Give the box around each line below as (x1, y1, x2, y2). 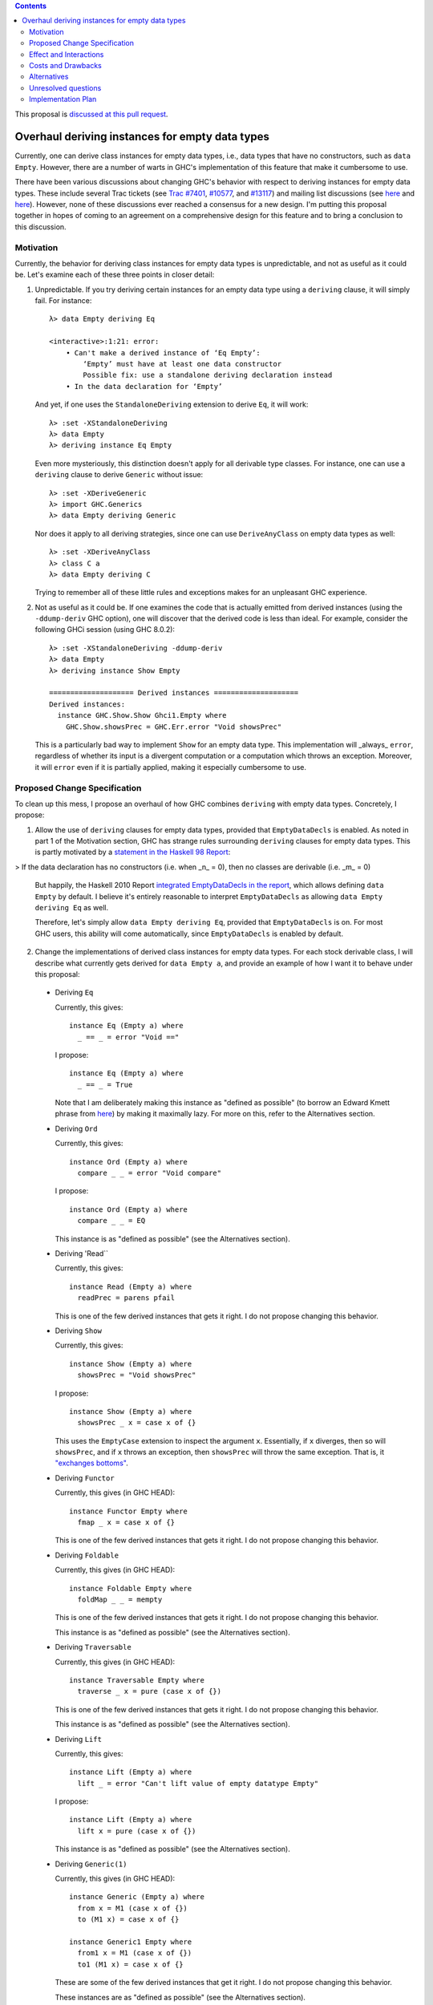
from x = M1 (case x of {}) (77, 1903, 188, 1913)
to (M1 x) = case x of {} (77, 1915, 180, 1924)
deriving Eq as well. (34, 903, 109, 913)
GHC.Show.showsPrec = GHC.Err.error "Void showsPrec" (65, 722, 282, 731)
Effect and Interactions (29, 49, 104, 59)
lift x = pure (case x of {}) (77, 1826, 196, 1836)
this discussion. (14, 221, 67, 232)
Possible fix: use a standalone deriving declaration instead (83, 371, 333, 380)
